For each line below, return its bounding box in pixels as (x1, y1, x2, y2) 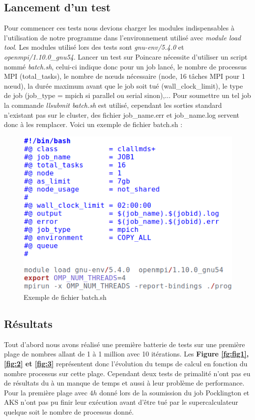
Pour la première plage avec (4, 387, 87, 397)
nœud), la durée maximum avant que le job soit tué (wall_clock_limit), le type (4, 80, 243, 91)
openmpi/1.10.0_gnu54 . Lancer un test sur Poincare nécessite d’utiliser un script (4, 51, 248, 62)
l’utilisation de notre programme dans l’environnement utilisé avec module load (4, 32, 241, 42)
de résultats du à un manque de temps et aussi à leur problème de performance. (4, 378, 245, 388)
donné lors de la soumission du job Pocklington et (99, 387, 250, 397)
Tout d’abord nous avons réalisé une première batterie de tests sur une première (4, 339, 245, 349)
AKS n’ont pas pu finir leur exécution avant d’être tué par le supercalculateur (4, 397, 238, 407)
